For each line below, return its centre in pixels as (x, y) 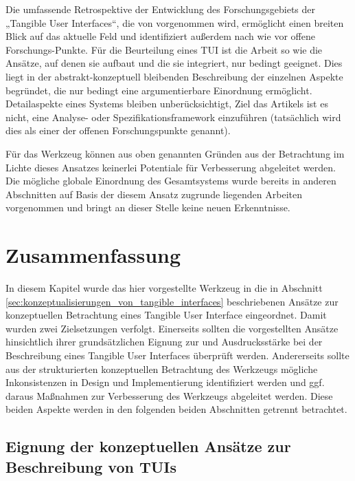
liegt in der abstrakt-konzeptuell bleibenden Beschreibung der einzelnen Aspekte (174, 76)
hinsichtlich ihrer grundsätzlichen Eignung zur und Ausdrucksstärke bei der (164, 342)
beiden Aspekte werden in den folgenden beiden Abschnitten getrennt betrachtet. (176, 409)
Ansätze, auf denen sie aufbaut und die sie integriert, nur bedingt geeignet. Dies (174, 63)
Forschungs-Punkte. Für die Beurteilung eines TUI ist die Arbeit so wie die (164, 49)
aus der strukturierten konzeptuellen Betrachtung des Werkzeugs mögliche (162, 368)
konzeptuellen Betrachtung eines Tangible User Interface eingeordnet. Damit (166, 315)
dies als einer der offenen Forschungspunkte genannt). (118, 130)
